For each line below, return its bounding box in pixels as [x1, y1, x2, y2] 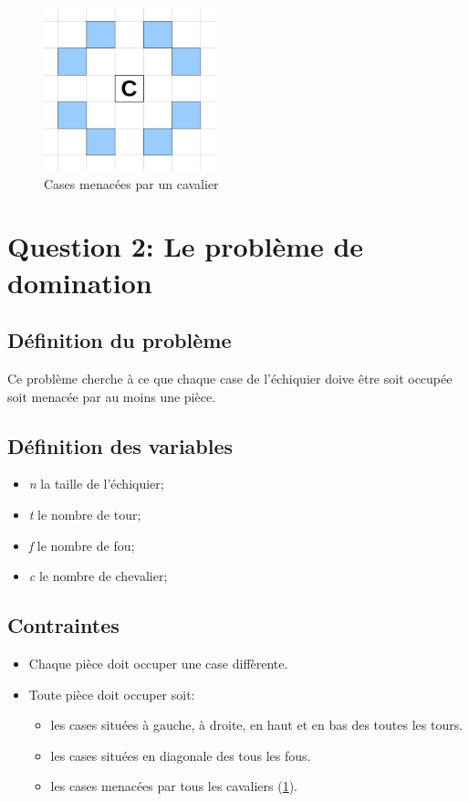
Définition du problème [7, 326, 232, 354]
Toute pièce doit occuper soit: [28, 684, 195, 703]
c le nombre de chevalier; [28, 566, 168, 586]
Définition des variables [7, 431, 234, 459]
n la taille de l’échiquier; [28, 474, 164, 493]
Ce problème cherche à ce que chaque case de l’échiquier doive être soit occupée [7, 369, 453, 388]
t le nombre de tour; [28, 505, 141, 523]
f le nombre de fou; [28, 535, 135, 554]
